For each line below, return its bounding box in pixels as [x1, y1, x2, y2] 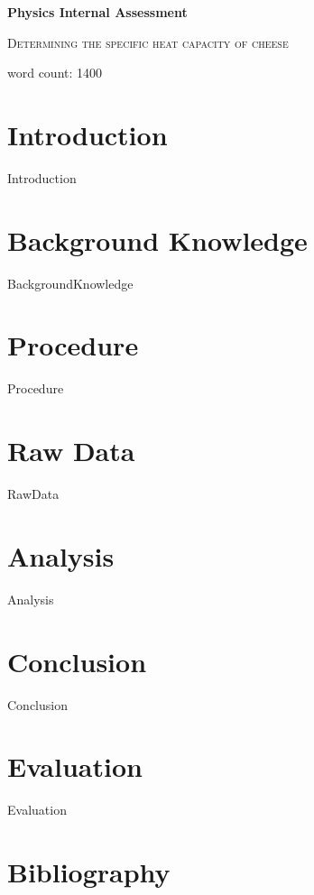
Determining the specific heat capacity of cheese [7, 32, 289, 51]
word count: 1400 [7, 63, 103, 82]
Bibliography [7, 853, 171, 890]
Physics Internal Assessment [7, 3, 188, 21]
